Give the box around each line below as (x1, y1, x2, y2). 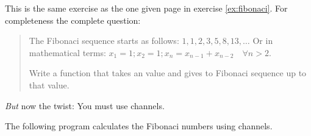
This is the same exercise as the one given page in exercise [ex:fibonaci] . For (5, 2, 288, 14)
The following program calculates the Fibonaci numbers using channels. (5, 120, 273, 132)
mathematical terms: (29, 46, 106, 59)
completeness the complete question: (5, 13, 141, 26)
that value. (29, 78, 70, 91)
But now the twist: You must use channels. (5, 99, 165, 112)
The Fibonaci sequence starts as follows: (29, 34, 179, 47)
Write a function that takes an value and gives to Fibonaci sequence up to (29, 66, 307, 79)
